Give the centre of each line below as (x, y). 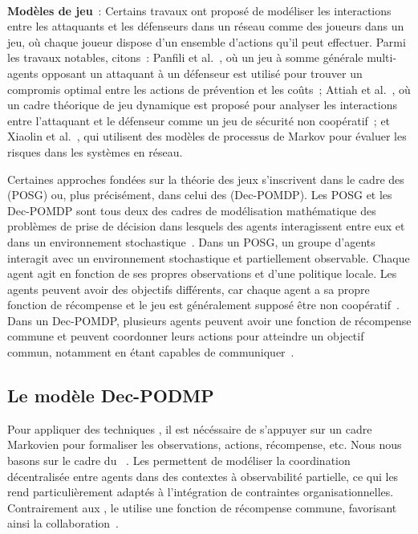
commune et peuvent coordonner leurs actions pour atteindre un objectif (186, 336)
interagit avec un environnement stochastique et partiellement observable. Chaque (209, 257)
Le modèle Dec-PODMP (111, 395)
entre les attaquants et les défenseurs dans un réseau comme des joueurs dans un (206, 26)
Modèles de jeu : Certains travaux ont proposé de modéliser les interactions (199, 10)
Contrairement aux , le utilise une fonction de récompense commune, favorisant (202, 507)
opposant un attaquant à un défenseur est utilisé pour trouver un (202, 73)
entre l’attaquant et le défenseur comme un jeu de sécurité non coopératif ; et (199, 120)
